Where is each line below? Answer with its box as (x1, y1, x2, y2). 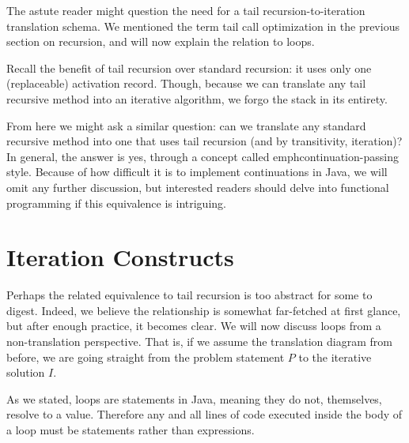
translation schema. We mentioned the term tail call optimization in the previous (6, 17, 400, 34)
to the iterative (298, 348, 372, 365)
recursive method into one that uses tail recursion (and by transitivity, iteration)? (6, 133, 403, 149)
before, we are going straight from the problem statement (6, 348, 285, 365)
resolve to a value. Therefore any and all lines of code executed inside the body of (6, 406, 403, 422)
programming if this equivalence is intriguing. (6, 194, 226, 211)
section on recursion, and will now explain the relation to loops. (6, 33, 315, 50)
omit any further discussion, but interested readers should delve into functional (6, 178, 389, 195)
